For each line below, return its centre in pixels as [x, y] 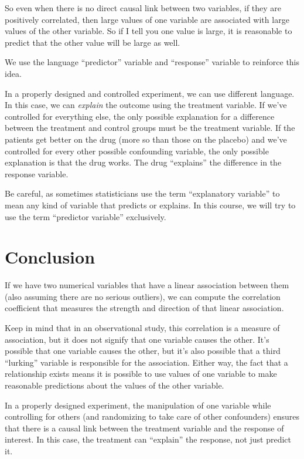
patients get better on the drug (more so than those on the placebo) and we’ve [146, 139]
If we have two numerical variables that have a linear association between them [147, 285]
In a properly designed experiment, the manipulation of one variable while [138, 405]
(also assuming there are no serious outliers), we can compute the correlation [143, 296]
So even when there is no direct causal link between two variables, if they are [143, 8]
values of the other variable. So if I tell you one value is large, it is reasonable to [148, 31]
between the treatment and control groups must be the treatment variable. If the [150, 128]
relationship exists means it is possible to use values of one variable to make [141, 374]
